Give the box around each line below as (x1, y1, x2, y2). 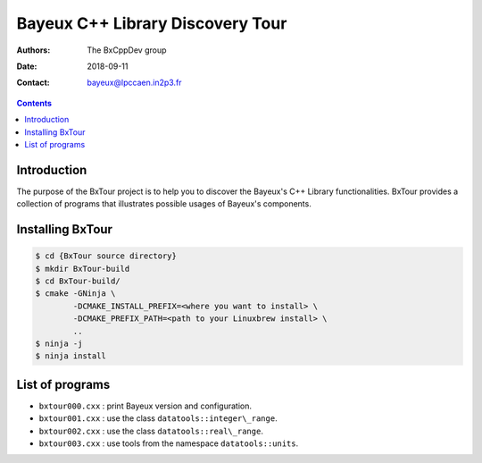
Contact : (16, 77, 51, 88)
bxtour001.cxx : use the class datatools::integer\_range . (38, 413, 278, 424)
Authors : (16, 45, 51, 55)
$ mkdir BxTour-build (35, 264, 130, 274)
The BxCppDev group (87, 45, 167, 55)
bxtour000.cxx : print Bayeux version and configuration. (38, 400, 253, 411)
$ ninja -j (35, 338, 83, 349)
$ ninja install (35, 351, 107, 361)
